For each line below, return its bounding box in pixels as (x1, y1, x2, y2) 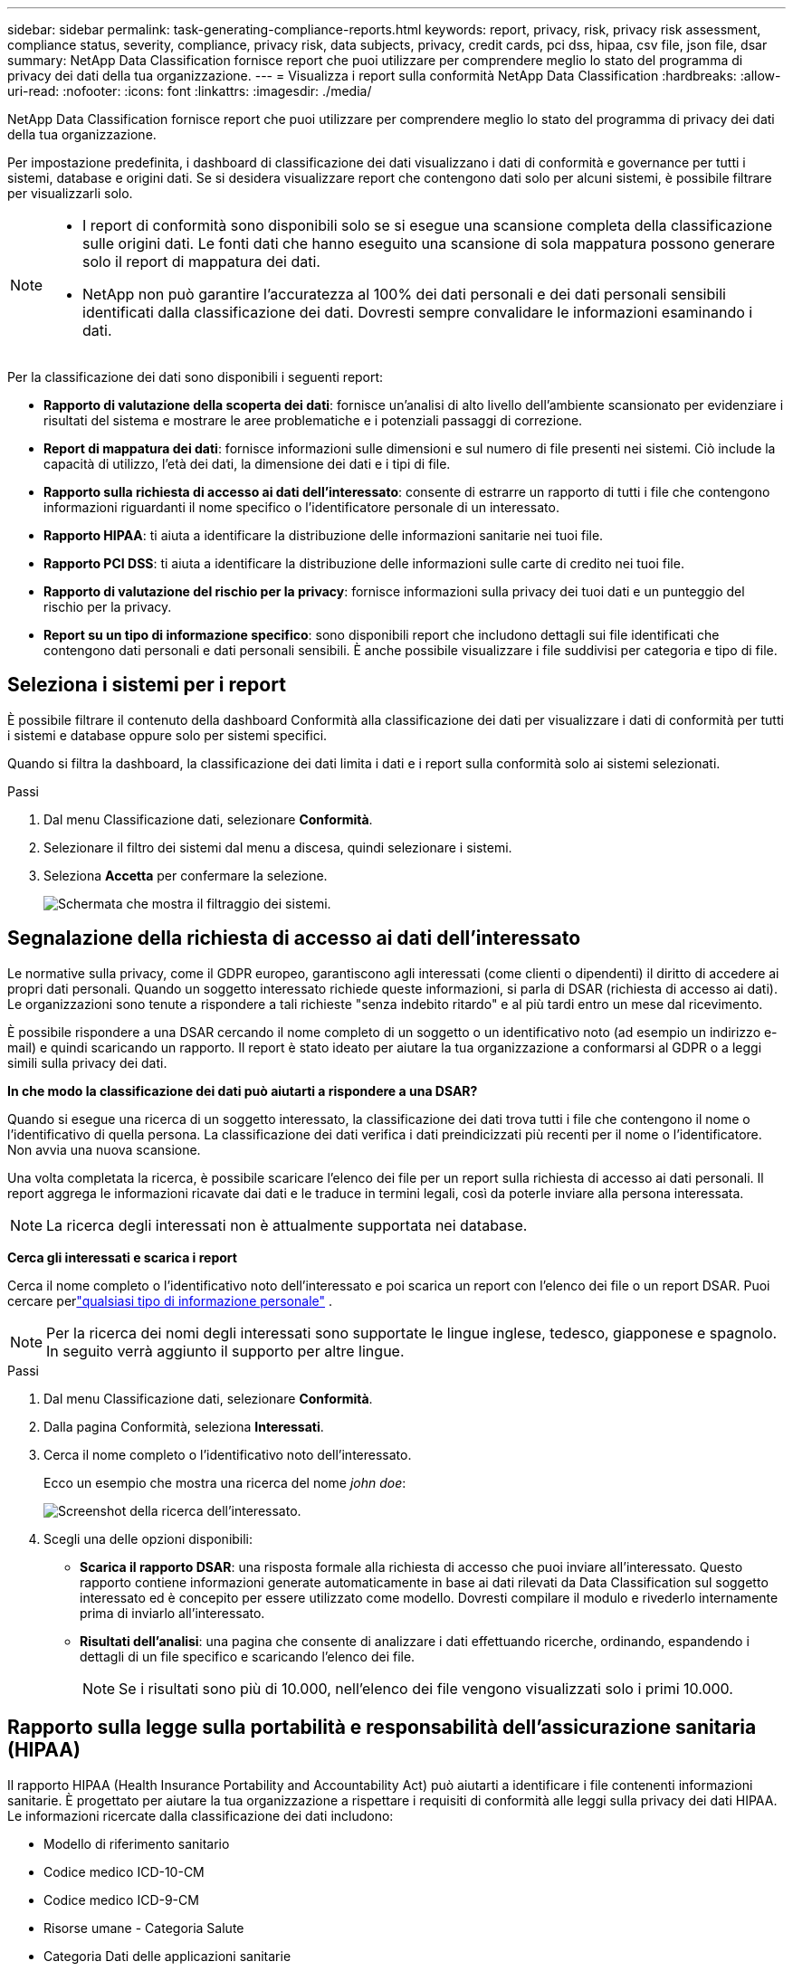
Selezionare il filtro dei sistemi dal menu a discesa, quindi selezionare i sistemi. (43, 839, 512, 855)
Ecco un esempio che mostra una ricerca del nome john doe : (43, 1474, 406, 1490)
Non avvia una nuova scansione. (7, 1141, 201, 1157)
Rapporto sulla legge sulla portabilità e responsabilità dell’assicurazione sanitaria (7, 1716, 757, 1739)
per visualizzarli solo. (7, 186, 133, 201)
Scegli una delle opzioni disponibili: (43, 1530, 253, 1547)
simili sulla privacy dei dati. (7, 1054, 167, 1071)
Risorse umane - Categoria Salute (43, 1919, 244, 1936)
